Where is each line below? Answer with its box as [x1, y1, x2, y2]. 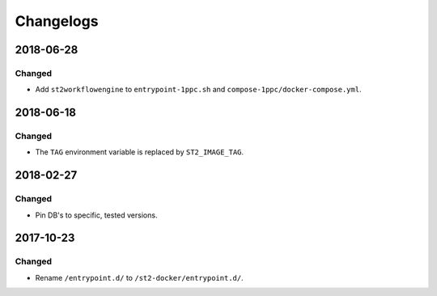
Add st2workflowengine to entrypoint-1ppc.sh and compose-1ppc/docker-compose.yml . [35, 85, 362, 95]
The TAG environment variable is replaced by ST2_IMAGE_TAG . [35, 147, 244, 157]
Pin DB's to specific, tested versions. [35, 210, 158, 220]
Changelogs [15, 12, 99, 30]
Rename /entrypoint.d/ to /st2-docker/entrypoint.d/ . [35, 273, 244, 282]
